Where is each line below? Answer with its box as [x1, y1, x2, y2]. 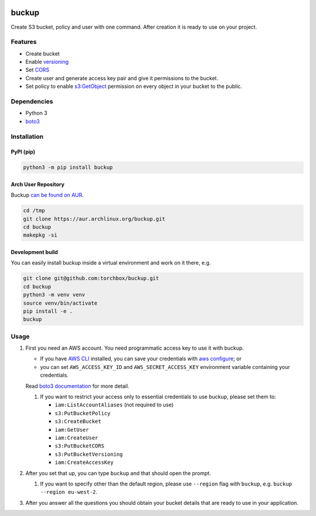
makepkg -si [23, 232, 58, 238]
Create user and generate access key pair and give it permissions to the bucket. [25, 74, 219, 81]
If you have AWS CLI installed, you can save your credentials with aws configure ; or [40, 355, 242, 363]
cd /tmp [23, 207, 45, 214]
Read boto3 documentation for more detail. [25, 382, 130, 389]
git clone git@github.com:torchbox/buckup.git [23, 275, 159, 282]
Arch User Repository [11, 180, 64, 187]
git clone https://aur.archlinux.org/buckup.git [23, 216, 166, 222]
